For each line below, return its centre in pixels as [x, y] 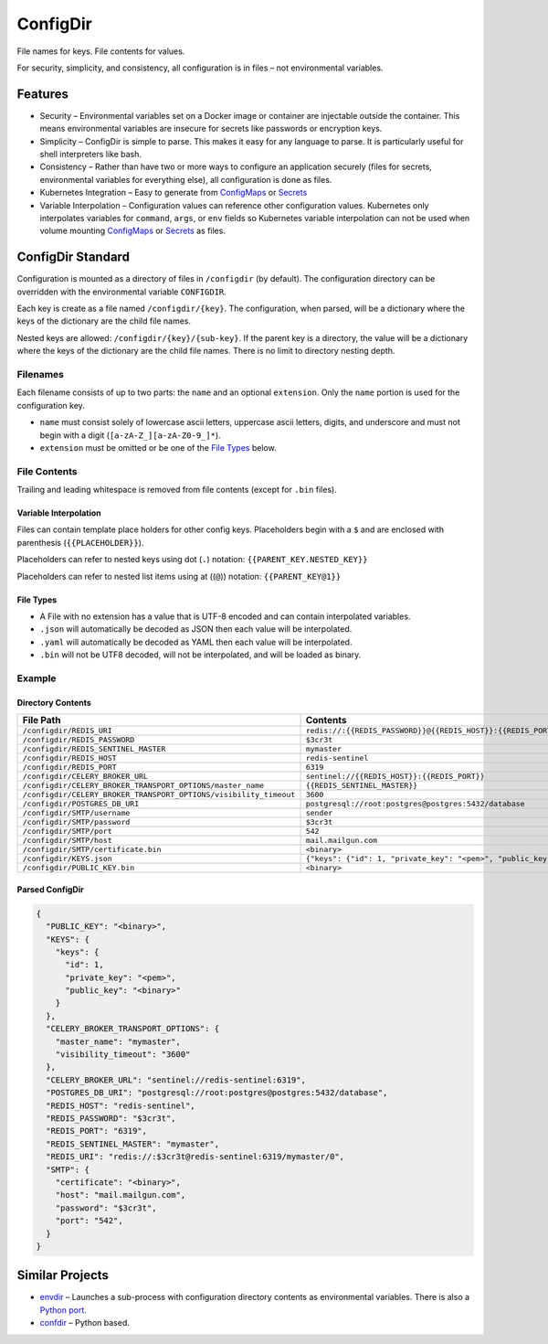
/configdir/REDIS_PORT [70, 768]
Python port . [63, 1310]
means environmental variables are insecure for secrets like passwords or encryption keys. [211, 129]
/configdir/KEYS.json [68, 859]
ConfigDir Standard [73, 257]
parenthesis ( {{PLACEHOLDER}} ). [80, 542]
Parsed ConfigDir [50, 889]
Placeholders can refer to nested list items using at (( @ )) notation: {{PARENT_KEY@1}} [179, 576]
